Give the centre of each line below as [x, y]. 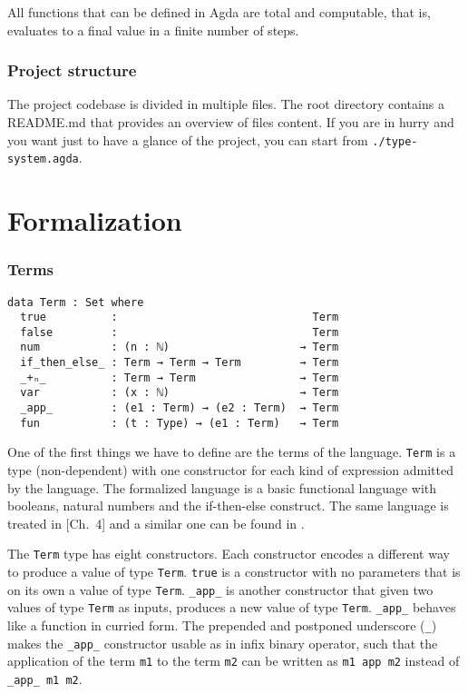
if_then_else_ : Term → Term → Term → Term [180, 363]
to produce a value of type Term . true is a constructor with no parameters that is [234, 572]
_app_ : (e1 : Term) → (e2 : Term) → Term [180, 408]
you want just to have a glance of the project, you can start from [188, 139]
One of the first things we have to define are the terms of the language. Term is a [232, 452]
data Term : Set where [76, 302]
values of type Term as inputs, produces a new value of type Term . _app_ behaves [232, 607]
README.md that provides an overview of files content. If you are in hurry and [231, 122]
